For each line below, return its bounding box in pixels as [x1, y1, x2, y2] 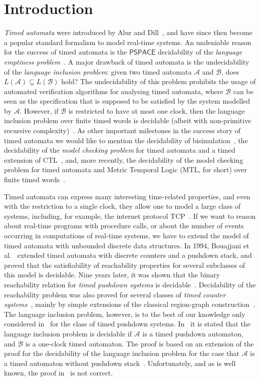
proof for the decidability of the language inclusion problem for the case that [4, 348, 239, 358]
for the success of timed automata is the [4, 47, 127, 57]
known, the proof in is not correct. [4, 367, 113, 378]
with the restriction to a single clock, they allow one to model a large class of [4, 201, 241, 211]
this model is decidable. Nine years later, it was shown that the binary [4, 269, 220, 280]
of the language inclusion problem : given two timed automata [4, 66, 192, 77]
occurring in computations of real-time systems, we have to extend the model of [4, 230, 249, 240]
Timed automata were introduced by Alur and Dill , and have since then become [4, 27, 252, 38]
